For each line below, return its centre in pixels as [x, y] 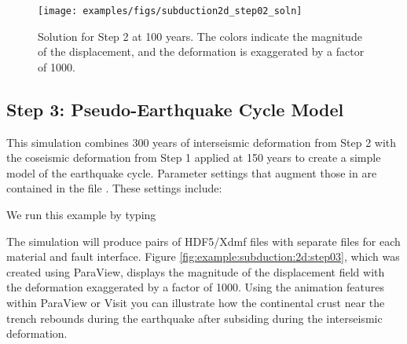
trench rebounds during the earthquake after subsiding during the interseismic [194, 318]
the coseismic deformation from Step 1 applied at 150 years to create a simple [194, 157]
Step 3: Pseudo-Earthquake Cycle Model [175, 109]
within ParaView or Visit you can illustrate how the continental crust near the [196, 302]
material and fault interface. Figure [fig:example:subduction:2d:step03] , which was [203, 256]
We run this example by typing [81, 215]
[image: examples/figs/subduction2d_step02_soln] [170, 11]
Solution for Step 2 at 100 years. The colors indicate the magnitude [200, 36]
